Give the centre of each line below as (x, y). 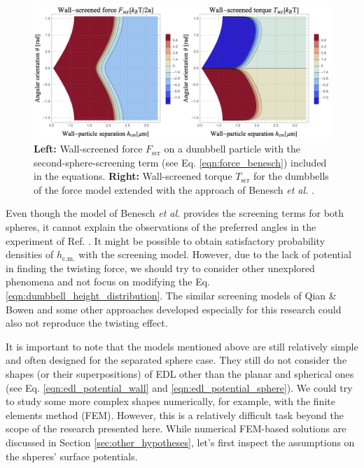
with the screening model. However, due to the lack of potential (215, 254)
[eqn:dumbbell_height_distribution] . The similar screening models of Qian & (171, 295)
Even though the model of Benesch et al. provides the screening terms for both (175, 213)
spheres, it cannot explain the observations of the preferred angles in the (161, 227)
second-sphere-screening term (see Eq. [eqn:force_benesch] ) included (180, 162)
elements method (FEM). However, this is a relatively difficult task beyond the (175, 414)
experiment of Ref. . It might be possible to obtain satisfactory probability (166, 240)
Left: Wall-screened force (88, 149)
